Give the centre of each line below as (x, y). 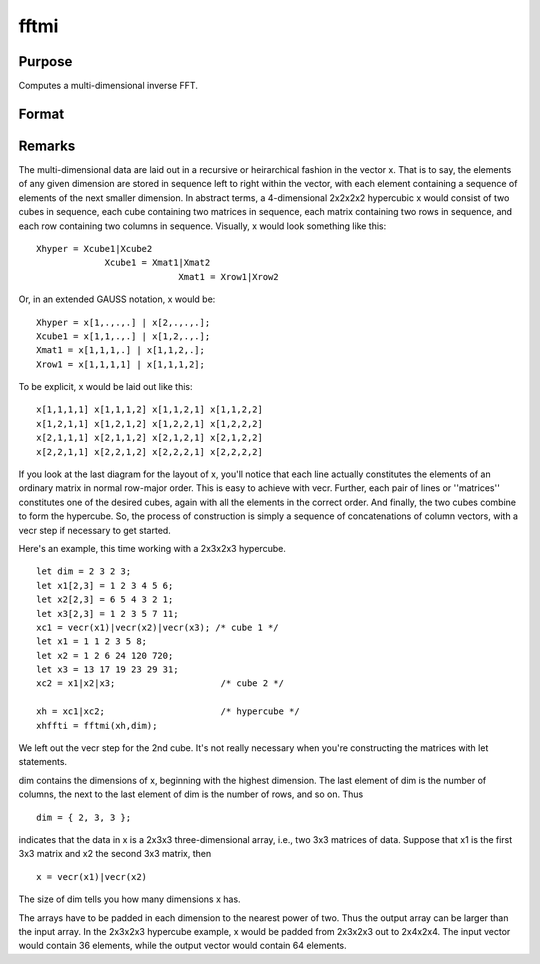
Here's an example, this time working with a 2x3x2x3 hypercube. (152, 548)
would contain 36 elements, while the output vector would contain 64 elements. (182, 946)
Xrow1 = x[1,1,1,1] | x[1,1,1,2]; (120, 364)
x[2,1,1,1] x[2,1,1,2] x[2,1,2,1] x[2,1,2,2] (150, 438)
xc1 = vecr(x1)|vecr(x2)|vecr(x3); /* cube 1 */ (157, 627)
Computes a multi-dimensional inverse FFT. (108, 86)
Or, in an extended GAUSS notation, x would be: (117, 299)
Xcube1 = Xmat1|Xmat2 (157, 263)
